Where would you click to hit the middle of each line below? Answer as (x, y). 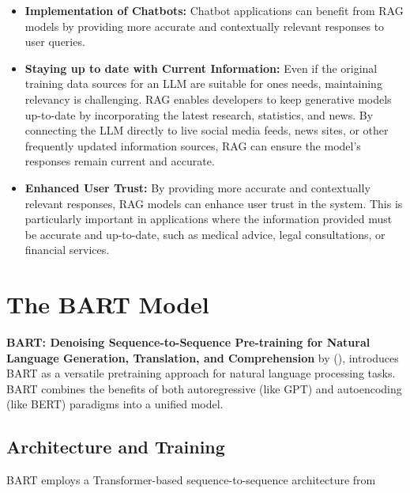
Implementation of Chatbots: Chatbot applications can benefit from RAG (214, 10)
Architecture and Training (116, 447)
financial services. (67, 250)
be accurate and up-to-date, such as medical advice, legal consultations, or (205, 234)
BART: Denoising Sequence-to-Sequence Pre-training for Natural (188, 342)
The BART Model (108, 304)
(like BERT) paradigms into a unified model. (115, 404)
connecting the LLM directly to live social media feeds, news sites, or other (207, 130)
